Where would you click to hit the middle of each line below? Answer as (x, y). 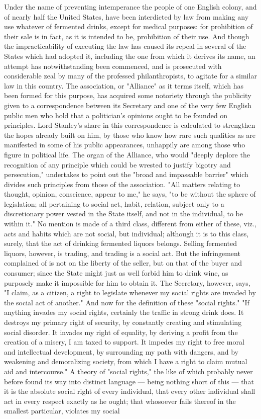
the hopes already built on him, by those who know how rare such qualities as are (130, 135)
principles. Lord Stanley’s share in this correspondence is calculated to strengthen (130, 125)
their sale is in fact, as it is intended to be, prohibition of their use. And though (127, 36)
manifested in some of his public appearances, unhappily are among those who (125, 145)
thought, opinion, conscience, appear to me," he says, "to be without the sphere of (130, 194)
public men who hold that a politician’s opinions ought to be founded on (116, 115)
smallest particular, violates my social (62, 411)
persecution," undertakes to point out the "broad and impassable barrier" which (126, 174)
